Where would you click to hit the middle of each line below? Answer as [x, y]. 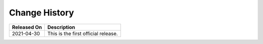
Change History [41, 13]
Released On [27, 27]
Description [61, 27]
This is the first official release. [83, 33]
